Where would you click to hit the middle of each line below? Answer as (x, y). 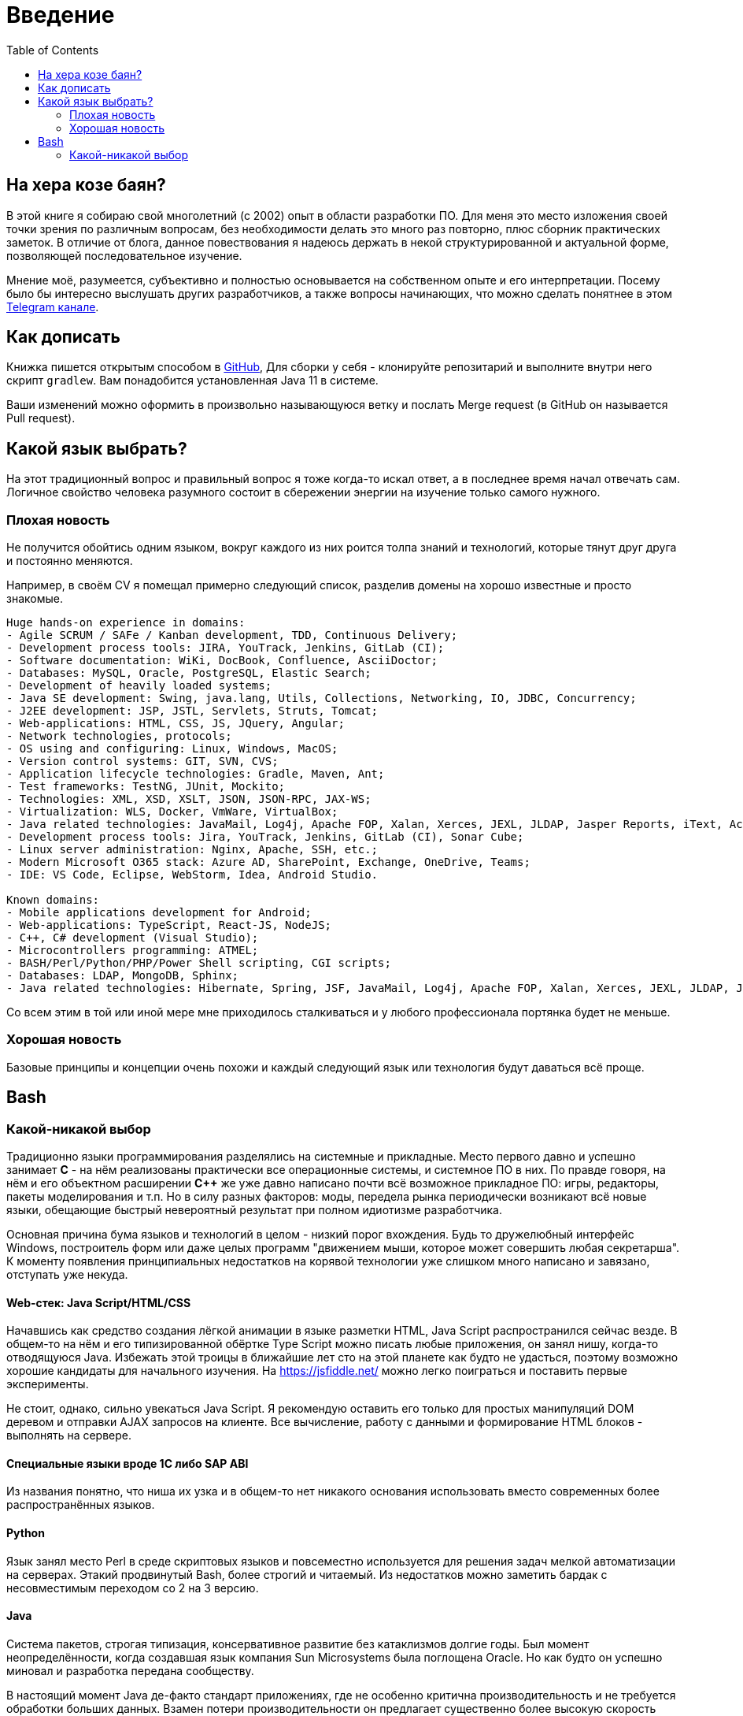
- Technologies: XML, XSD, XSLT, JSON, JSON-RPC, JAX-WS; (189, 799)
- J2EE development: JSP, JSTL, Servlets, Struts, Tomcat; (192, 711)
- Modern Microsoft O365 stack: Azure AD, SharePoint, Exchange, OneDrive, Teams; (268, 862)
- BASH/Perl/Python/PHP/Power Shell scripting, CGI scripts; (199, 963)
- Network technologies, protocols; (119, 736)
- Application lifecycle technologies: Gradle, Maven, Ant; (196, 774)
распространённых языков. (81, 1505)
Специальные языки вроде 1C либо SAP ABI (128, 1463)
